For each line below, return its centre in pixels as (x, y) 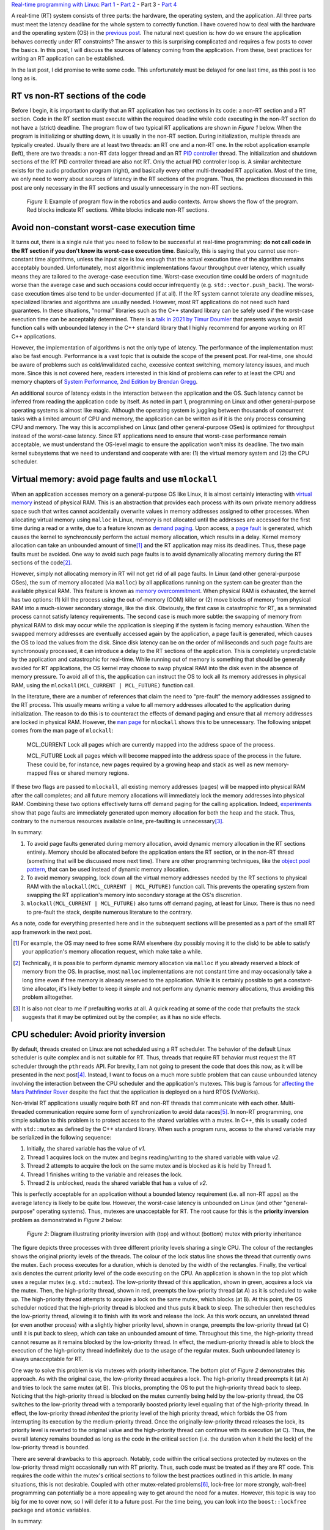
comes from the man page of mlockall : (62, 731)
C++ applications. (34, 336)
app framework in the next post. (52, 932)
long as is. (24, 78)
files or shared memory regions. (89, 773)
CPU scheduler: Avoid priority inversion (89, 1034)
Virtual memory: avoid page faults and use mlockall (114, 479)
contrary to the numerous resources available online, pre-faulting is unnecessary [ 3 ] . (118, 821)
